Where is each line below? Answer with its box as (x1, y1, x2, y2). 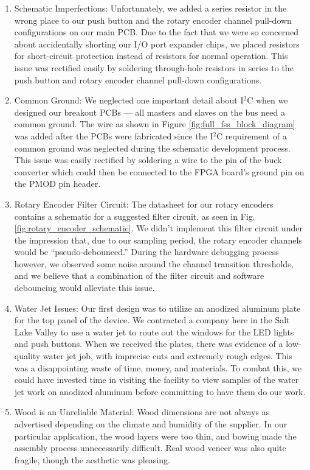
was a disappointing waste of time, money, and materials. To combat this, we (14, 361, 302, 374)
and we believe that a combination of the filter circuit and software (14, 269, 264, 282)
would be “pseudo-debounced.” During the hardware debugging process (14, 245, 279, 258)
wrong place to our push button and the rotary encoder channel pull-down (14, 13, 292, 26)
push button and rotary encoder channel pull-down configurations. (14, 73, 262, 86)
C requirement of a (216, 129, 287, 142)
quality (14, 349, 41, 362)
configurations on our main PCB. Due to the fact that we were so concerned (14, 26, 298, 38)
